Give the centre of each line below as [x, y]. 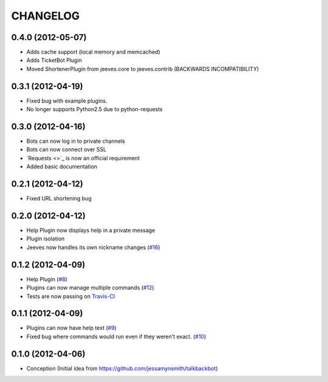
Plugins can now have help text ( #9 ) [71, 328]
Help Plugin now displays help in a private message [91, 230]
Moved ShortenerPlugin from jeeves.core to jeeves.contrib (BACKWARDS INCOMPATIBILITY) [143, 69]
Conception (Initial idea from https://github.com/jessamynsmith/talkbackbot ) [122, 368]
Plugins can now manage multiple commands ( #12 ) [90, 288]
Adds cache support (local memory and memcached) [93, 52]
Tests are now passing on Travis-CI [71, 296]
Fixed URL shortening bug [59, 199]
